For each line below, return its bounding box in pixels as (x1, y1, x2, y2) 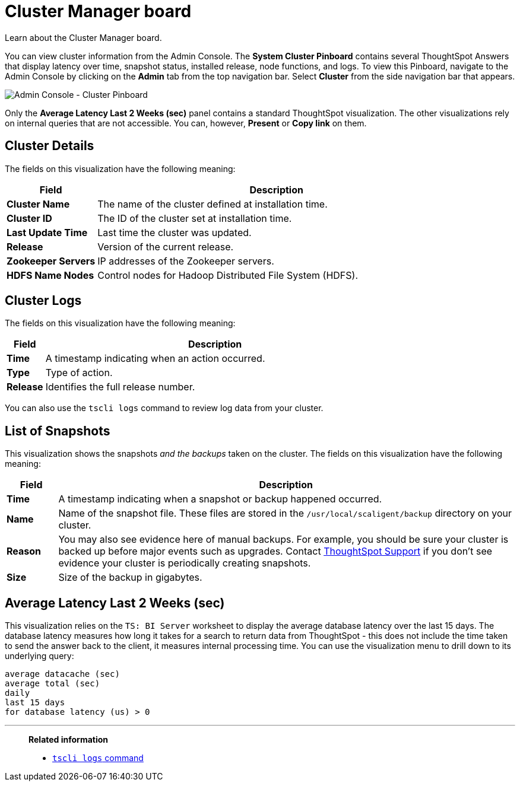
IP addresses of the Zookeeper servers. (97, 254, 274, 267)
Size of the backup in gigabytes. (58, 571, 202, 584)
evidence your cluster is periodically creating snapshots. (58, 557, 311, 569)
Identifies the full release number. (45, 381, 195, 393)
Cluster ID (7, 212, 52, 224)
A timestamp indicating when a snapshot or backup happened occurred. (58, 493, 382, 505)
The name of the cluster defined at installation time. (97, 198, 328, 210)
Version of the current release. (97, 240, 234, 253)
